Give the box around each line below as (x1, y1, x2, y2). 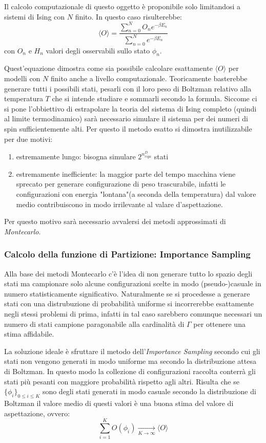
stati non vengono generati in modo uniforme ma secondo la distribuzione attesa (4, 356, 256, 366)
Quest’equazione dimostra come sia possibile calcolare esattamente (4, 63, 213, 73)
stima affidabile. (4, 328, 54, 339)
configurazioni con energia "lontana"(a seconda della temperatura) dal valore (16, 189, 256, 199)
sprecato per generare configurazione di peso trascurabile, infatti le (16, 178, 226, 189)
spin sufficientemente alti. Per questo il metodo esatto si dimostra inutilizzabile (4, 123, 252, 134)
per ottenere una (193, 318, 245, 329)
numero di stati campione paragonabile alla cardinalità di (4, 318, 185, 329)
